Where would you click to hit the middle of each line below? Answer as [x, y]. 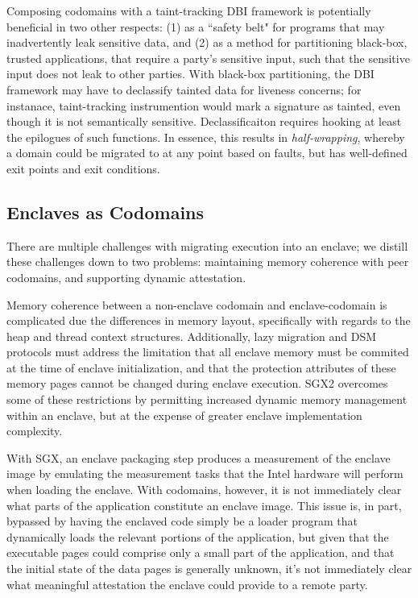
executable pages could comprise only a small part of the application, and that [201, 552]
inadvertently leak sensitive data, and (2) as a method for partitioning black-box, [207, 42]
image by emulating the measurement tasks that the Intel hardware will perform [205, 473]
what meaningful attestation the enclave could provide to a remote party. [187, 584]
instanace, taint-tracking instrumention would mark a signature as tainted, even [204, 105]
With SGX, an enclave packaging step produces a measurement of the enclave [199, 457]
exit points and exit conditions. [83, 168]
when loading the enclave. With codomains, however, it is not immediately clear [204, 490]
